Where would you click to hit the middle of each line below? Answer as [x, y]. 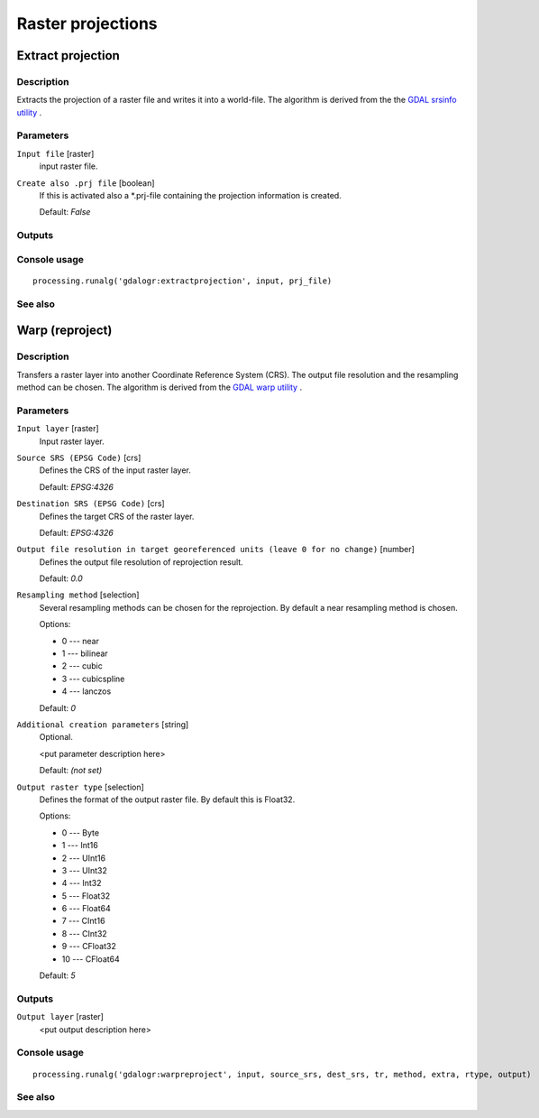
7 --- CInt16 [83, 921]
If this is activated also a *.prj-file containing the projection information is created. [190, 196]
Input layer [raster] [58, 429]
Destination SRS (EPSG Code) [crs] [91, 504]
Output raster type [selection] [80, 787]
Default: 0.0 [61, 578]
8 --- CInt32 [84, 933]
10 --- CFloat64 [91, 959]
